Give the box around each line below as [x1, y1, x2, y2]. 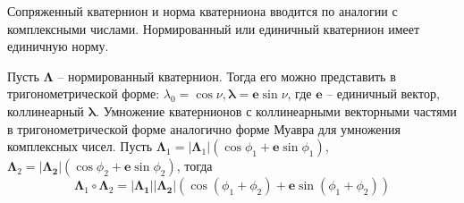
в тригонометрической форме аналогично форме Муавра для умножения [7, 119, 401, 138]
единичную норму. [7, 37, 109, 55]
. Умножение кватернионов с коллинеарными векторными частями [96, 101, 457, 120]
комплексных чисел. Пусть [7, 137, 153, 156]
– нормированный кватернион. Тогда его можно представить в [57, 66, 396, 85]
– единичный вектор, [326, 84, 440, 103]
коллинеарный [7, 101, 84, 120]
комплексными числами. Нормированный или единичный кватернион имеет [7, 19, 420, 38]
